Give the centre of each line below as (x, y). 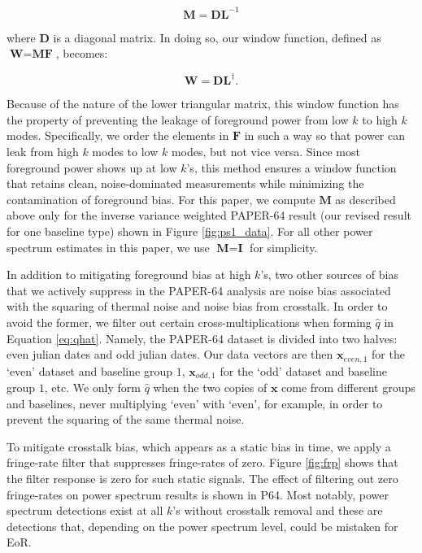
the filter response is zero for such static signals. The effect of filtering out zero (202, 478)
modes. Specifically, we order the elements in (118, 135)
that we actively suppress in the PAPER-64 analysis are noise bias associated (199, 290)
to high (380, 119)
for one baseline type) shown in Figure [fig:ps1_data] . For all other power (190, 231)
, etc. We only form (92, 387)
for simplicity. (284, 247)
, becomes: (82, 53)
